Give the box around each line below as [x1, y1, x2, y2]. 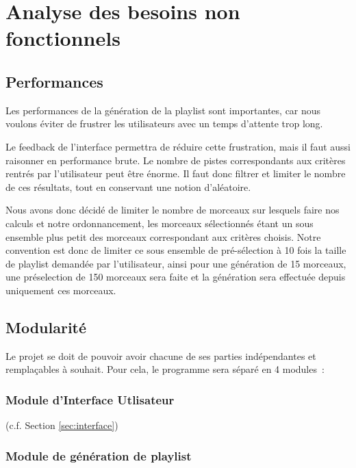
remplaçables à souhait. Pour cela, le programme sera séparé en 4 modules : [5, 362, 325, 376]
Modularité [5, 316, 87, 337]
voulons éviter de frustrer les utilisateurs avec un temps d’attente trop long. [5, 116, 323, 131]
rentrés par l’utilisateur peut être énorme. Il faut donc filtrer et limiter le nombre [5, 166, 346, 181]
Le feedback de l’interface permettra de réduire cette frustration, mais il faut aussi [5, 139, 351, 153]
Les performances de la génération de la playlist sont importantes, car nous [5, 103, 321, 117]
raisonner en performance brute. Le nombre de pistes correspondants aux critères [5, 153, 346, 167]
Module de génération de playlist [5, 447, 192, 464]
